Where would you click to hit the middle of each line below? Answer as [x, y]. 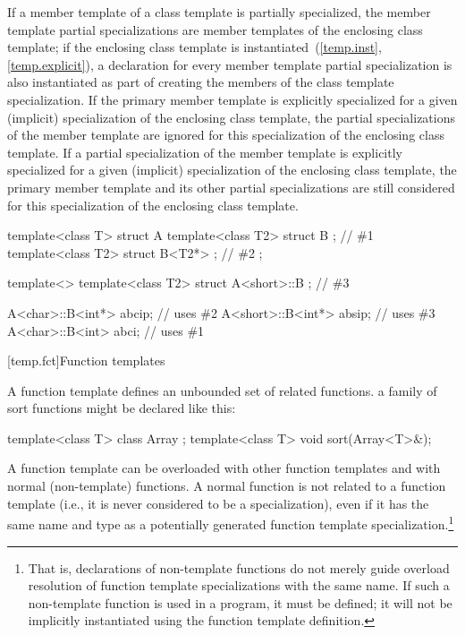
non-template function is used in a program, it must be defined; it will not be [240, 602]
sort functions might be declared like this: [122, 408]
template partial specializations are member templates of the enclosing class [215, 29]
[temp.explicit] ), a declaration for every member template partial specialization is [230, 64]
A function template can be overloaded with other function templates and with [224, 468]
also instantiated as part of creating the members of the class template [201, 82]
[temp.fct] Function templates [86, 360]
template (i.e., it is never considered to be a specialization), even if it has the [218, 503]
